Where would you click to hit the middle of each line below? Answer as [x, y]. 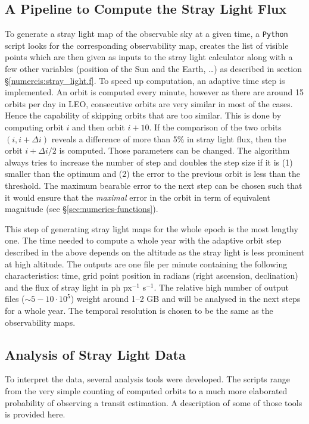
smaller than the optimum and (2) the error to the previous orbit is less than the [153, 174]
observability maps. [40, 322]
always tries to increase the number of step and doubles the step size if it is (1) [149, 162]
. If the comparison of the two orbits [215, 127]
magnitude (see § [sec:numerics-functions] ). [82, 209]
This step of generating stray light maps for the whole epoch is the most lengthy [152, 228]
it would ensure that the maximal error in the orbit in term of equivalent [138, 197]
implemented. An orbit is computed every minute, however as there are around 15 [154, 92]
